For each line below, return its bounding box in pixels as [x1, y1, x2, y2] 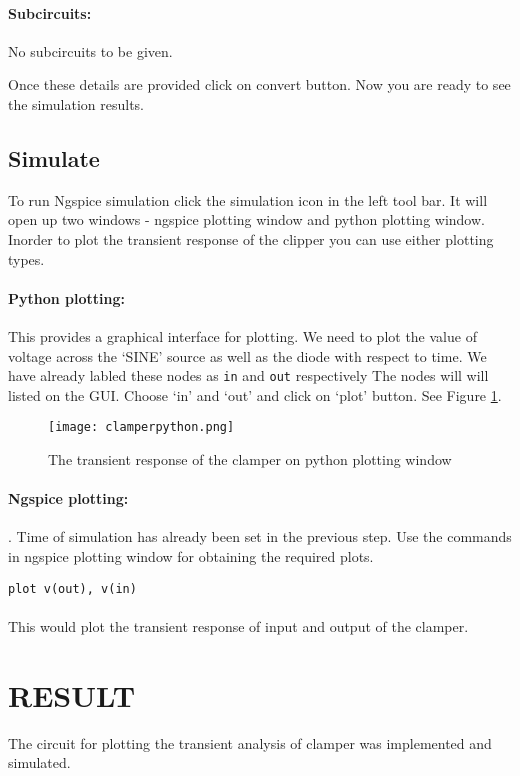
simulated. [8, 752, 71, 773]
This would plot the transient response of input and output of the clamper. [8, 615, 469, 636]
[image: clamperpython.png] [48, 420, 235, 435]
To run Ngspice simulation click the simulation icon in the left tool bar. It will [8, 189, 488, 210]
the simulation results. [8, 93, 144, 114]
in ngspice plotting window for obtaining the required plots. [8, 546, 374, 567]
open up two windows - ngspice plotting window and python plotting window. [8, 209, 485, 230]
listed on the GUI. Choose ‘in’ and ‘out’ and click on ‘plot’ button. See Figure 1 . [8, 384, 502, 405]
